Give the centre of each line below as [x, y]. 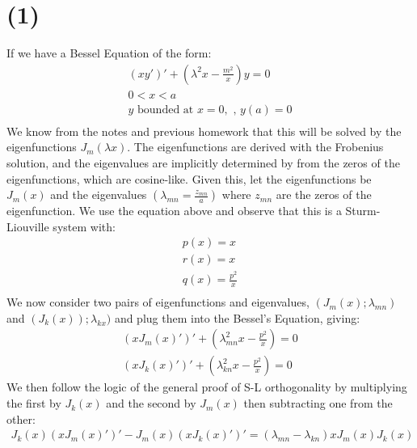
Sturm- [363, 211]
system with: [84, 226]
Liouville [28, 226]
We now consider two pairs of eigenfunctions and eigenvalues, [158, 302]
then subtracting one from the [318, 403]
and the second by [151, 403]
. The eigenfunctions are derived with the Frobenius [255, 147]
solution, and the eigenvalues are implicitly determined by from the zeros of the [203, 163]
